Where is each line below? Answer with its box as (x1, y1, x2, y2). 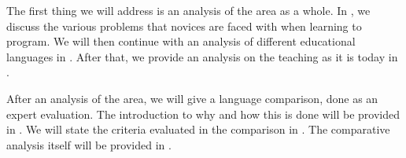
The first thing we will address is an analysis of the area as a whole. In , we (6, 2, 371, 18)
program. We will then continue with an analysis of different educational (6, 33, 356, 50)
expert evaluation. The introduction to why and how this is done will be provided (6, 105, 400, 122)
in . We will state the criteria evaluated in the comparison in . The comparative (6, 121, 390, 138)
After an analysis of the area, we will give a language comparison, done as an (6, 90, 378, 106)
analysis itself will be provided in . (6, 136, 172, 152)
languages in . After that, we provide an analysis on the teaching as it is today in (6, 48, 398, 64)
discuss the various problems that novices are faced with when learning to (6, 17, 362, 34)
